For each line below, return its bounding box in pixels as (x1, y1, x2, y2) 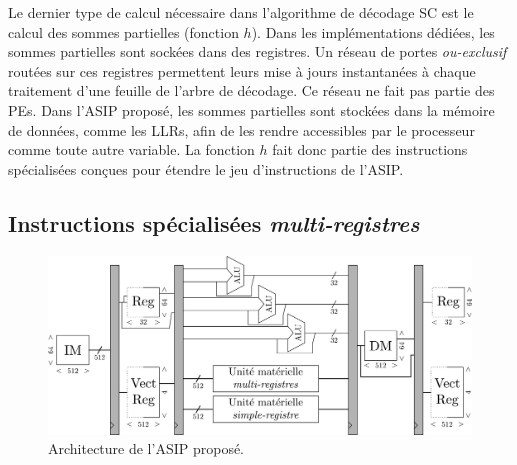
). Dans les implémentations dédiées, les (251, 21, 495, 42)
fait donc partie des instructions (272, 139, 468, 160)
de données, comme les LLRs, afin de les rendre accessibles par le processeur (8, 119, 475, 140)
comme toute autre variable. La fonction (8, 139, 255, 160)
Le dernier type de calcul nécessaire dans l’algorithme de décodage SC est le (8, 2, 474, 22)
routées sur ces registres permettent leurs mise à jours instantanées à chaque (8, 60, 476, 81)
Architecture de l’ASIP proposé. (48, 438, 245, 459)
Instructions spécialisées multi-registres (8, 207, 420, 238)
